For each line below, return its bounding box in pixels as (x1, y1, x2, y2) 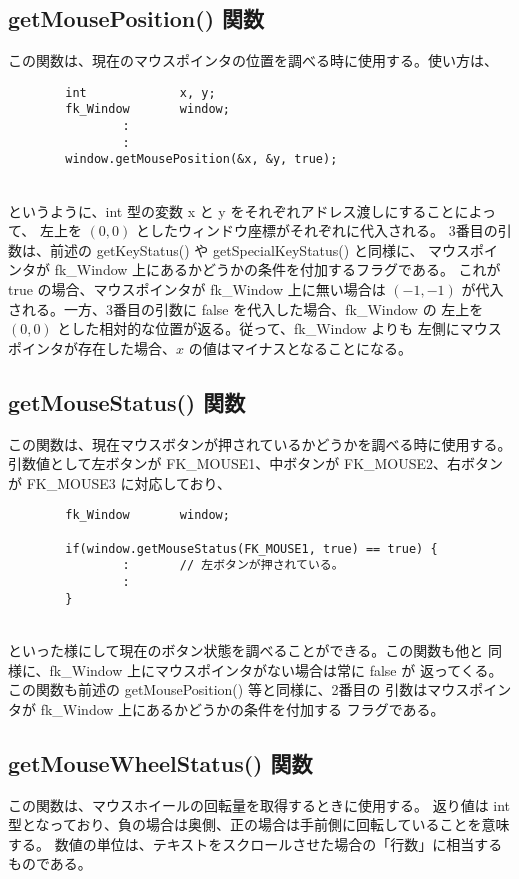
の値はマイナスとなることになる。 (188, 337, 412, 358)
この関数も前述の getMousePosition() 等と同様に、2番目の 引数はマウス (8, 679, 470, 700)
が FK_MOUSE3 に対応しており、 (8, 472, 232, 493)
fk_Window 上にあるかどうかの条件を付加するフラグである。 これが (54, 259, 501, 280)
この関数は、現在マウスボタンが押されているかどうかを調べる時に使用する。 (8, 433, 512, 454)
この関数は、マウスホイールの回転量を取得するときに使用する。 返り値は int (8, 794, 511, 815)
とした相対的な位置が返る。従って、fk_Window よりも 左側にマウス (57, 318, 502, 339)
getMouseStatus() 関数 (8, 386, 246, 417)
